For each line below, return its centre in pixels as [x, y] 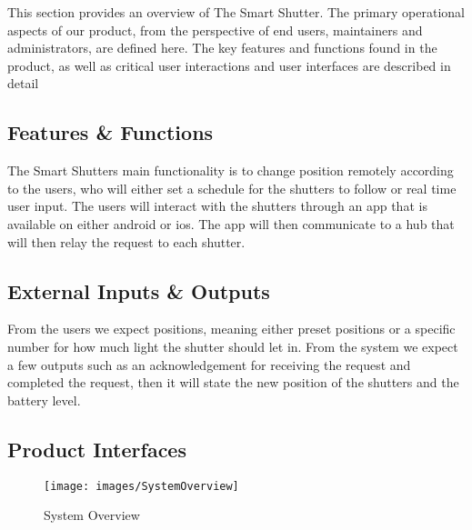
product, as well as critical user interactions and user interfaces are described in [229, 65]
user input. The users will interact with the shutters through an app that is [217, 206]
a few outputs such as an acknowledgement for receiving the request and [209, 364]
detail [23, 83]
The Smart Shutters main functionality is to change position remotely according [231, 170]
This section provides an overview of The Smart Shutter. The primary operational [236, 12]
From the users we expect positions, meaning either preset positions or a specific [231, 329]
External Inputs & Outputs [139, 290]
